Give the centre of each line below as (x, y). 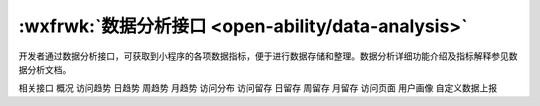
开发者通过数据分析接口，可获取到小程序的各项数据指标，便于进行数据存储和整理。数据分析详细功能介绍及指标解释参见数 (268, 56)
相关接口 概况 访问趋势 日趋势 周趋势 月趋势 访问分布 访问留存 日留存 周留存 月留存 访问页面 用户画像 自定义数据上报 (258, 88)
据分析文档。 (45, 69)
